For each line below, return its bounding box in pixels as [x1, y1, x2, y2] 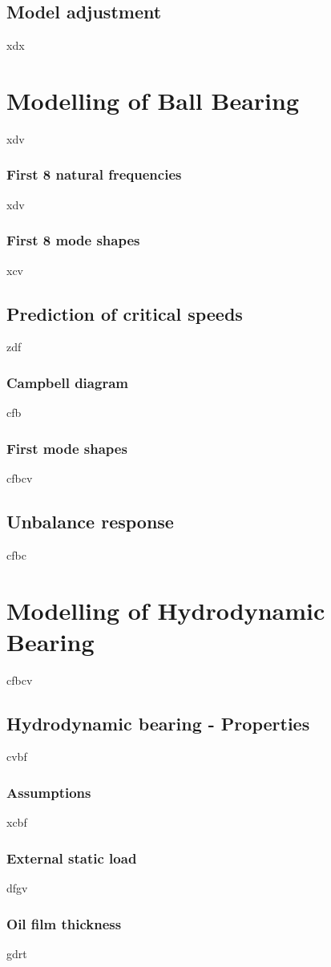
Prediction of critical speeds [6, 301, 243, 326]
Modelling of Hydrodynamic [6, 593, 325, 626]
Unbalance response [6, 508, 174, 533]
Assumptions [6, 782, 91, 802]
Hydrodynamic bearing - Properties [6, 710, 310, 735]
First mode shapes [6, 438, 127, 458]
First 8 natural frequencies [6, 164, 182, 184]
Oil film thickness [6, 913, 122, 933]
